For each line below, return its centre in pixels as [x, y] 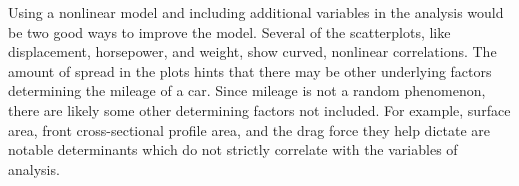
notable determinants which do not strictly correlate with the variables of [233, 149]
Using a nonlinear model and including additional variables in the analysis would [256, 12]
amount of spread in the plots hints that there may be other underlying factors [250, 70]
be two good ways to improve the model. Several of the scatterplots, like [229, 31]
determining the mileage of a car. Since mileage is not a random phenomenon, [247, 90]
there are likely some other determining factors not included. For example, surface [259, 109]
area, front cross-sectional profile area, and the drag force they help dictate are [249, 129]
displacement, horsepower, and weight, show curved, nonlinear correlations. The [252, 51]
